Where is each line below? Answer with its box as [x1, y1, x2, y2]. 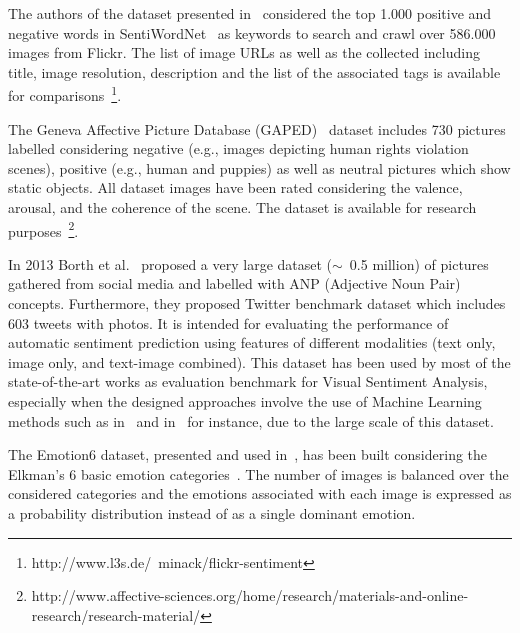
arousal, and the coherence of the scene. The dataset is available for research [8, 197, 477, 217]
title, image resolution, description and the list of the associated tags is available [8, 61, 501, 82]
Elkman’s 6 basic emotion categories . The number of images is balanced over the [8, 463, 509, 484]
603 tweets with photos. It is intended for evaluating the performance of [8, 312, 449, 333]
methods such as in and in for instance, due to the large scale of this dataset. [8, 410, 494, 431]
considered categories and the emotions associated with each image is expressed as [8, 483, 512, 504]
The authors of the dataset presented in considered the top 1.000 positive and [8, 3, 492, 23]
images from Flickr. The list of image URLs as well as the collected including [8, 42, 480, 63]
